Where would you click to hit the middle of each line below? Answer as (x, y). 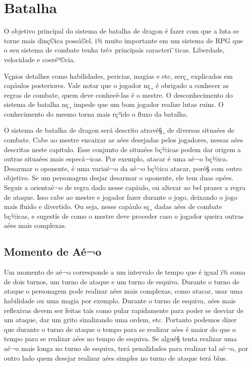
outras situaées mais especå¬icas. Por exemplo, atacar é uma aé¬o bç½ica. (116, 159)
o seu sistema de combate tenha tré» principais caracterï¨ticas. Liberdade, (114, 50)
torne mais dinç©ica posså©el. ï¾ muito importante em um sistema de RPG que (124, 40)
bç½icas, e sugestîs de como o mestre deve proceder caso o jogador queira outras (124, 216)
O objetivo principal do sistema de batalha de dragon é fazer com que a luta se (122, 31)
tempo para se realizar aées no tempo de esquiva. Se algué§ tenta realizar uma (120, 339)
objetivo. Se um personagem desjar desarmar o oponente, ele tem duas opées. (119, 178)
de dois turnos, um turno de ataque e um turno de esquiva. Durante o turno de (122, 281)
